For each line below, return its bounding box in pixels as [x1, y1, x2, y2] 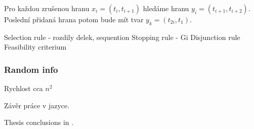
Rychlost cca [4, 83, 43, 94]
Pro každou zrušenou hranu [4, 3, 90, 13]
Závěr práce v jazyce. [4, 100, 70, 110]
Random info [4, 63, 58, 75]
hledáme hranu [143, 3, 189, 13]
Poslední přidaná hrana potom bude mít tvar [4, 14, 144, 24]
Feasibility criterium [4, 41, 67, 52]
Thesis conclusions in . [4, 117, 74, 127]
